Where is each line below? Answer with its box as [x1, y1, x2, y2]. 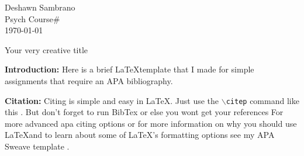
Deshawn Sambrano [5, 1, 75, 13]
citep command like [226, 94, 299, 106]
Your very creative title [5, 43, 88, 56]
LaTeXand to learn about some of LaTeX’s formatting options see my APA [5, 129, 275, 141]
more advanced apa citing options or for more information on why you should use [5, 117, 297, 129]
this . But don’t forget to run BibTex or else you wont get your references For [5, 106, 284, 118]
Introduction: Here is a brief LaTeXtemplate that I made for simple [5, 63, 254, 75]
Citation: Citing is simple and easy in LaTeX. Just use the [5, 94, 219, 106]
